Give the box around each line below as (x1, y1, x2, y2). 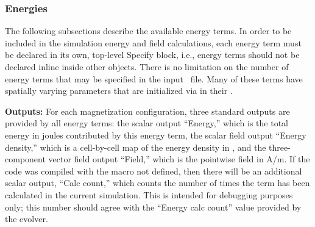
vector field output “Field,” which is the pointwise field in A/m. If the (48, 153, 310, 165)
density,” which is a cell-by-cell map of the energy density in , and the (5, 140, 266, 153)
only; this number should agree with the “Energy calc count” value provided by (5, 200, 302, 213)
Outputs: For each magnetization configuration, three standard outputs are (5, 104, 290, 117)
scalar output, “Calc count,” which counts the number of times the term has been (5, 176, 310, 189)
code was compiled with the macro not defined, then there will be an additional (5, 164, 302, 177)
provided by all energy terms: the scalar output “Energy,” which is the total (5, 117, 288, 129)
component (5, 153, 46, 165)
